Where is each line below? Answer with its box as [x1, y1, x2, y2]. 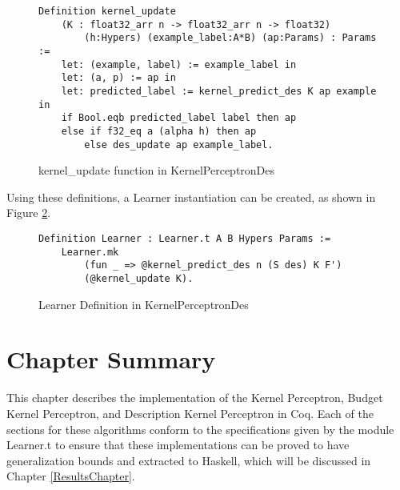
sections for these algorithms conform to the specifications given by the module [6, 420, 394, 437]
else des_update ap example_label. [84, 139, 274, 151]
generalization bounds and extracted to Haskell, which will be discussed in [6, 452, 371, 468]
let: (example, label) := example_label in [61, 58, 297, 70]
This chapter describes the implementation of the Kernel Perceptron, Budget [6, 389, 383, 406]
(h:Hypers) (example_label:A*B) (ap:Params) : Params [84, 32, 377, 44]
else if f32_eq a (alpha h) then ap [61, 125, 257, 137]
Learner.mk [61, 246, 119, 258]
